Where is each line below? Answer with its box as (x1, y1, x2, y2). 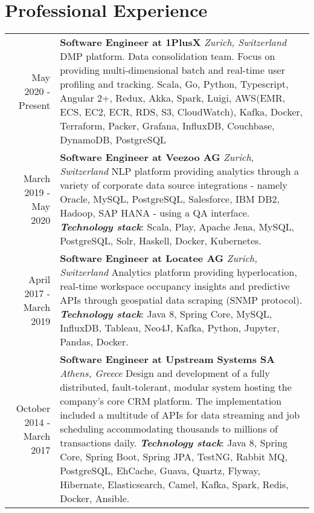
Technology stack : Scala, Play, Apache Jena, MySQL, (60, 220, 295, 234)
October (16, 400, 51, 415)
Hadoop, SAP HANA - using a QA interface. (60, 206, 250, 220)
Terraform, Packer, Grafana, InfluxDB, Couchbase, (60, 119, 275, 133)
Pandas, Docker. (60, 335, 129, 349)
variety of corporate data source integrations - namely (60, 178, 288, 192)
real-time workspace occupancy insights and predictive (60, 279, 290, 293)
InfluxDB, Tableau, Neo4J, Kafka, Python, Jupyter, (60, 321, 280, 335)
